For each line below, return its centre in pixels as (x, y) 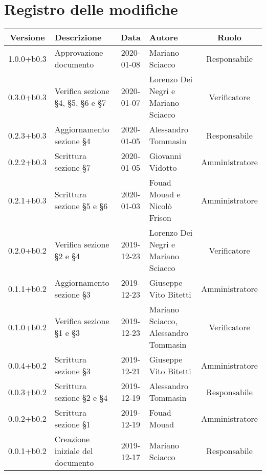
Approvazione (79, 53)
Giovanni (165, 156)
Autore (163, 37)
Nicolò (160, 206)
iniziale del (74, 451)
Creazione (72, 439)
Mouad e (165, 194)
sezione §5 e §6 (81, 206)
